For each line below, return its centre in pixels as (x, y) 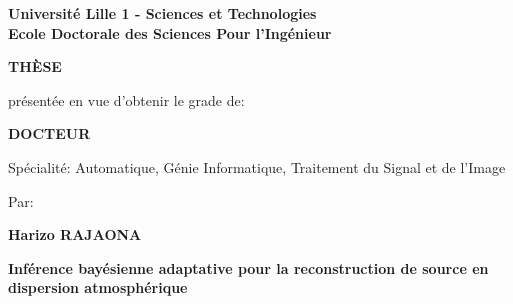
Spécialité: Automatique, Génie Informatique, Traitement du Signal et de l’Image (257, 166)
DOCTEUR (49, 133)
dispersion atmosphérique (98, 287)
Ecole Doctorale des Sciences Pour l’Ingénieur (170, 32)
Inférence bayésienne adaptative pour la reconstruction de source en (248, 267)
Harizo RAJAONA (75, 234)
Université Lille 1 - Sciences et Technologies (162, 13)
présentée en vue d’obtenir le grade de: (126, 99)
